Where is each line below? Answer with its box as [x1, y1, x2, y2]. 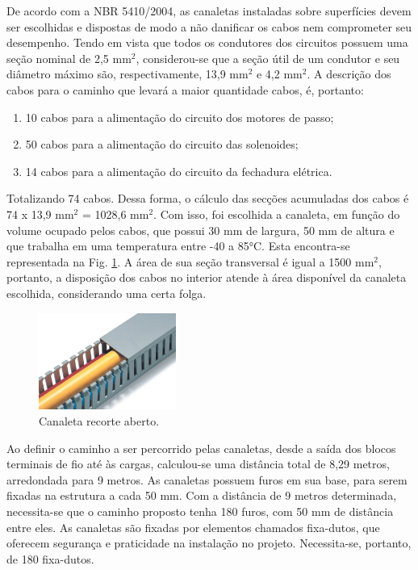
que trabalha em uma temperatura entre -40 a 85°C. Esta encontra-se [6, 237, 350, 254]
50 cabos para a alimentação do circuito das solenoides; [25, 136, 299, 153]
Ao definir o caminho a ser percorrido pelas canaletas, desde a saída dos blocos [6, 439, 396, 456]
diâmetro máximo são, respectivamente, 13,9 [6, 65, 226, 82]
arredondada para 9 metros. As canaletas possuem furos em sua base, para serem [6, 471, 408, 488]
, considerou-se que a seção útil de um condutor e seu [136, 49, 400, 66]
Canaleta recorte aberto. [39, 413, 160, 430]
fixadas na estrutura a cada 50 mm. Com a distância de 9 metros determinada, [6, 487, 397, 504]
